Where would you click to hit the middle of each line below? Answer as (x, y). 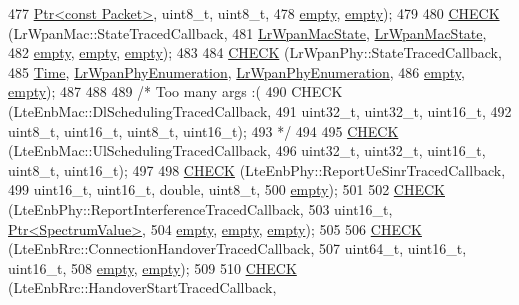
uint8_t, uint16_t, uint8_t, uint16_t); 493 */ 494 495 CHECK (203, 130)
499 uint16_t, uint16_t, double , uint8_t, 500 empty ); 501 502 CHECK (226, 189)
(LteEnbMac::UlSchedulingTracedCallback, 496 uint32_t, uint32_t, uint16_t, (247, 150)
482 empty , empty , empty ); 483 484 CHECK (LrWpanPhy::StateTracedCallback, (255, 52)
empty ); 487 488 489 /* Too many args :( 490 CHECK (175, 91)
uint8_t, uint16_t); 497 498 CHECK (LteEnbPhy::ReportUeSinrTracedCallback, (257, 169)
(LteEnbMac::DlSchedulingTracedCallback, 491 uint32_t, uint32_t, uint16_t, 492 (260, 110)
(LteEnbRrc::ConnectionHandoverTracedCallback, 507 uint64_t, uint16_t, (237, 248)
